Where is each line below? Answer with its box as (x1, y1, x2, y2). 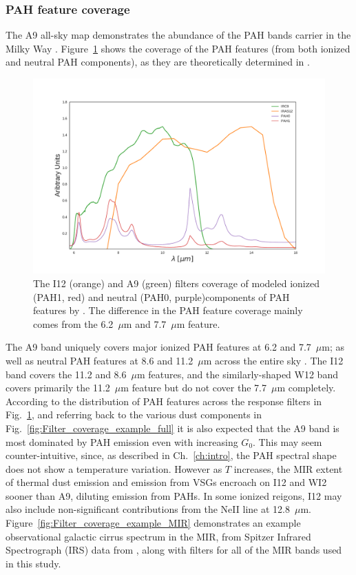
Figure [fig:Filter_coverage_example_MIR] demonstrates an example (6, 516, 301, 530)
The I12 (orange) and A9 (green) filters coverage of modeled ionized (33, 275, 320, 290)
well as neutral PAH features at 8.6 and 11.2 (6, 353, 193, 367)
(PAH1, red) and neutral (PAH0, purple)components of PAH (33, 289, 290, 304)
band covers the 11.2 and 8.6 (6, 367, 127, 381)
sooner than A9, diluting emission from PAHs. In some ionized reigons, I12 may (6, 488, 342, 503)
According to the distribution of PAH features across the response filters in (6, 393, 322, 408)
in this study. (6, 556, 61, 570)
